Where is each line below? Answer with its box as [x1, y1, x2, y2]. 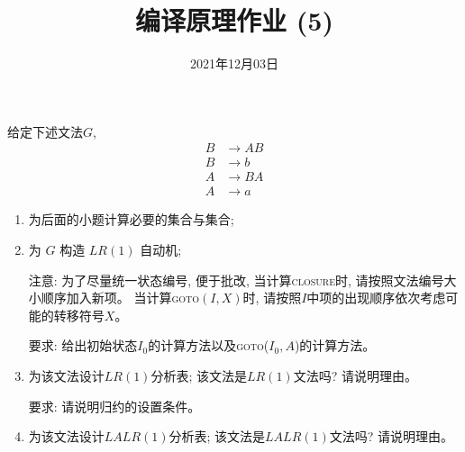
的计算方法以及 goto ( [148, 336, 269, 355]
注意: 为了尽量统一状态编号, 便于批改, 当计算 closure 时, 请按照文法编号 [28, 270, 444, 289]
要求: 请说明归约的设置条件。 [28, 396, 201, 415]
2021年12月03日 [190, 54, 278, 73]
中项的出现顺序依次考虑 [306, 288, 446, 307]
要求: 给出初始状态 [28, 336, 138, 355]
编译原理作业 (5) [135, 2, 333, 39]
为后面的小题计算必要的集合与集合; [28, 210, 234, 229]
